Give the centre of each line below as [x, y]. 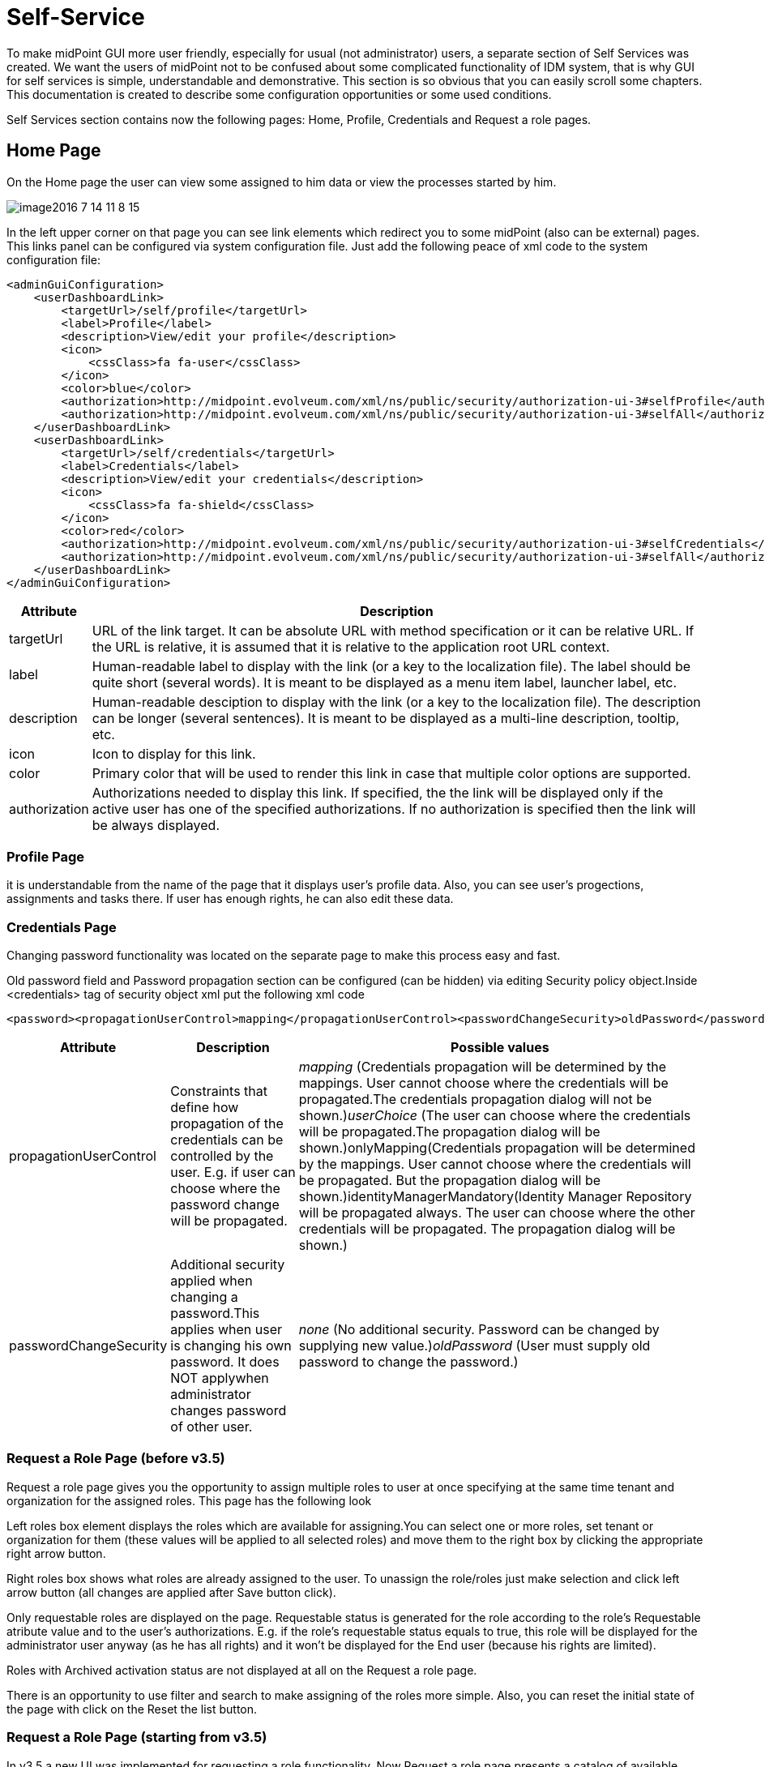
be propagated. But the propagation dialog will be [450, 1181]
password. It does [225, 1362]
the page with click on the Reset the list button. [132, 1709]
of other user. [212, 1427]
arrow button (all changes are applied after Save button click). [171, 1592]
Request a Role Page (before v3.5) [116, 1459]
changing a [204, 1297]
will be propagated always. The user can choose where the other [497, 1213]
